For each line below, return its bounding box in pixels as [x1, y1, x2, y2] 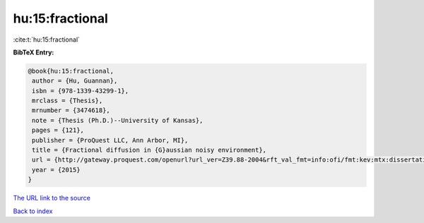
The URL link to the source [13, 194, 91, 203]
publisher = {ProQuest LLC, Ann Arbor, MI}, [32, 136, 189, 144]
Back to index [13, 207, 53, 215]
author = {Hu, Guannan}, [32, 77, 118, 85]
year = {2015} [32, 166, 81, 174]
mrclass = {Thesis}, [32, 97, 103, 105]
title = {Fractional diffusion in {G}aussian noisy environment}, [32, 146, 267, 155]
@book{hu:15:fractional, [28, 67, 114, 75]
